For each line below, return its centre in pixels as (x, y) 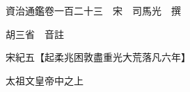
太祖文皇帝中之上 (44, 80)
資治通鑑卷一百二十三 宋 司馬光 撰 (93, 10)
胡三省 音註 (34, 34)
